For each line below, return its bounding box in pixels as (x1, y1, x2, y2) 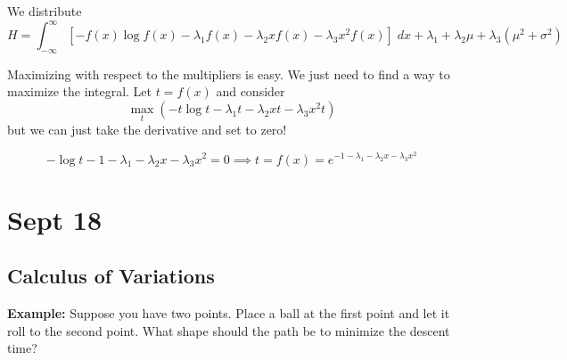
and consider (216, 82, 285, 101)
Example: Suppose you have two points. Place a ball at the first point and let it (7, 304, 450, 323)
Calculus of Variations (7, 262, 215, 290)
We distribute (7, 2, 82, 20)
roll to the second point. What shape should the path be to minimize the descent (7, 321, 450, 340)
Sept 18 (7, 200, 102, 237)
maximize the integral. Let (7, 82, 152, 101)
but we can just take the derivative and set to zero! (7, 120, 287, 139)
